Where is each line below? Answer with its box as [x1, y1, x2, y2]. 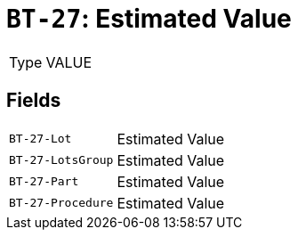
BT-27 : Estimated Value [6, 4, 292, 34]
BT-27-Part [9, 175, 79, 189]
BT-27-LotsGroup [9, 153, 114, 168]
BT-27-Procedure [9, 196, 114, 210]
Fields [6, 89, 61, 112]
